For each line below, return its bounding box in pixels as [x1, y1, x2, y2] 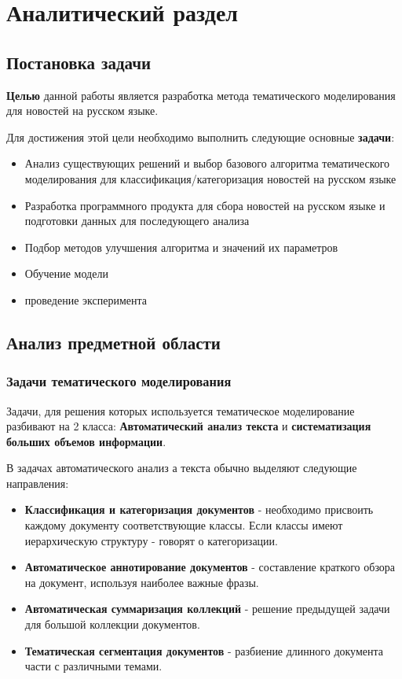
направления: [6, 474, 69, 491]
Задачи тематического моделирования [6, 371, 232, 391]
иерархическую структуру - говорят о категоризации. [24, 532, 278, 548]
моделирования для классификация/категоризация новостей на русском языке [24, 170, 397, 186]
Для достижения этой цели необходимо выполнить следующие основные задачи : [6, 128, 395, 145]
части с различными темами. [24, 658, 163, 674]
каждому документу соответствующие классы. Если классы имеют [24, 517, 343, 533]
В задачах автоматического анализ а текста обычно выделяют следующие [6, 459, 357, 476]
